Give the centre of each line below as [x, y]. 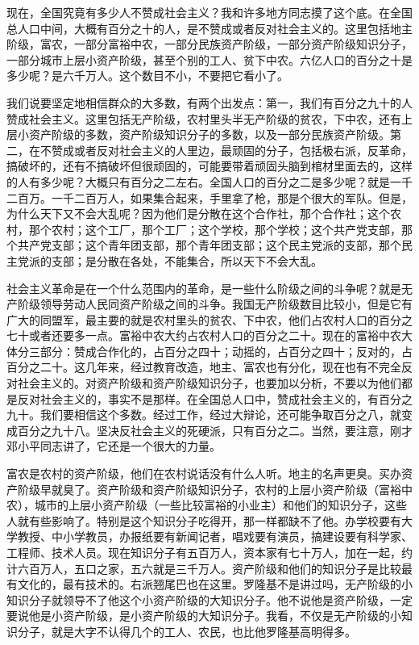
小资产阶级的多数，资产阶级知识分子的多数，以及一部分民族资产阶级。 [203, 134]
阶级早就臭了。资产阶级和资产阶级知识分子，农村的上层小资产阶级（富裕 [209, 489]
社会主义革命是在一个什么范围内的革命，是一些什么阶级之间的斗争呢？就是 [204, 288]
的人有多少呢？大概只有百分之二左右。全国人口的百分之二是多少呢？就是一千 [209, 181]
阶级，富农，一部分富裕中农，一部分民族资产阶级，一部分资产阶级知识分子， [209, 44]
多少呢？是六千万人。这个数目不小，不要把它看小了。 [147, 75]
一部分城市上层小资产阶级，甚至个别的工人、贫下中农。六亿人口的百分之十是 [209, 59]
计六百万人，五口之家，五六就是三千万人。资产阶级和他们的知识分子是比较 [204, 568]
